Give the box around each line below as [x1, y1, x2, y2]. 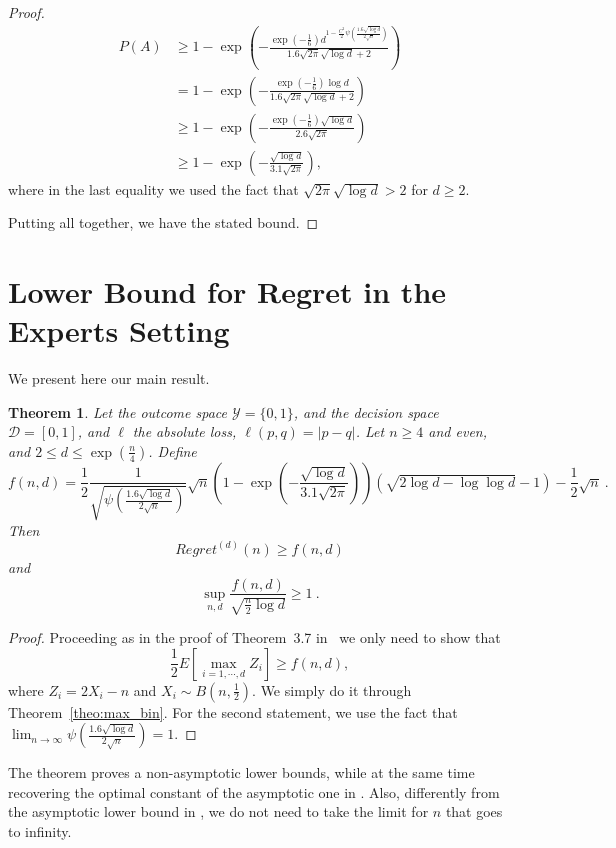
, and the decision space [293, 401, 439, 422]
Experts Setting [8, 310, 230, 351]
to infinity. [8, 820, 72, 841]
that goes [445, 801, 503, 822]
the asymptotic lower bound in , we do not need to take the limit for [8, 801, 429, 822]
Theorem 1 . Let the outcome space [8, 401, 227, 422]
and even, [428, 421, 487, 442]
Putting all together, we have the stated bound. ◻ [8, 212, 319, 233]
